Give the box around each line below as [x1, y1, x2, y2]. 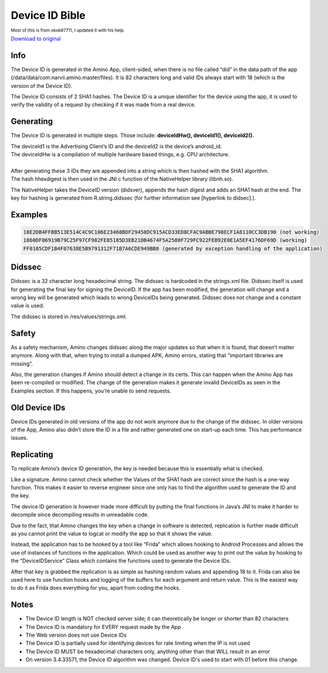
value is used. [11, 302, 45, 309]
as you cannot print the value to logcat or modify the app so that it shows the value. [11, 530, 213, 537]
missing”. [11, 360, 33, 367]
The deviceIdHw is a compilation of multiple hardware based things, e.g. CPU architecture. [11, 151, 230, 158]
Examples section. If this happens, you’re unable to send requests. [11, 387, 172, 394]
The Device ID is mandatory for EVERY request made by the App [25, 623, 182, 630]
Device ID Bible [11, 9, 86, 22]
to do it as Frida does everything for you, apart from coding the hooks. [11, 585, 181, 592]
